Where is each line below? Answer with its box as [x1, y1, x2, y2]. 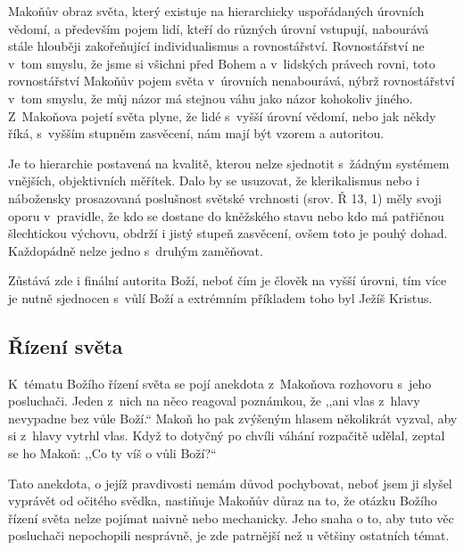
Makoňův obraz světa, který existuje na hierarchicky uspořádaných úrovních [8, 2, 425, 20]
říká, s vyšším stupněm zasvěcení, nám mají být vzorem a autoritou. [8, 124, 385, 143]
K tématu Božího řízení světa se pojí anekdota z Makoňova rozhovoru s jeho [8, 374, 432, 392]
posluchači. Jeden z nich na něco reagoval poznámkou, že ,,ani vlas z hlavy [8, 391, 420, 410]
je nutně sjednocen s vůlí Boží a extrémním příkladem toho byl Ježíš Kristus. [8, 288, 433, 307]
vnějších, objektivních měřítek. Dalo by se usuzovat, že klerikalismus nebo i [8, 171, 420, 190]
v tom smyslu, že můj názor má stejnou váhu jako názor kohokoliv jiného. [8, 88, 413, 107]
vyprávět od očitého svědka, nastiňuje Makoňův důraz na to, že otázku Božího [8, 491, 437, 510]
